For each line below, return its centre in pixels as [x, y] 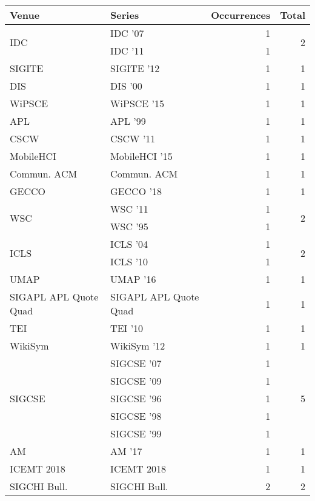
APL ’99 [128, 121]
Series [125, 15]
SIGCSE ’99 [136, 433]
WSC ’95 [129, 226]
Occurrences [241, 15]
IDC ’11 [127, 51]
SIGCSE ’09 [136, 381]
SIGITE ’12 [135, 68]
